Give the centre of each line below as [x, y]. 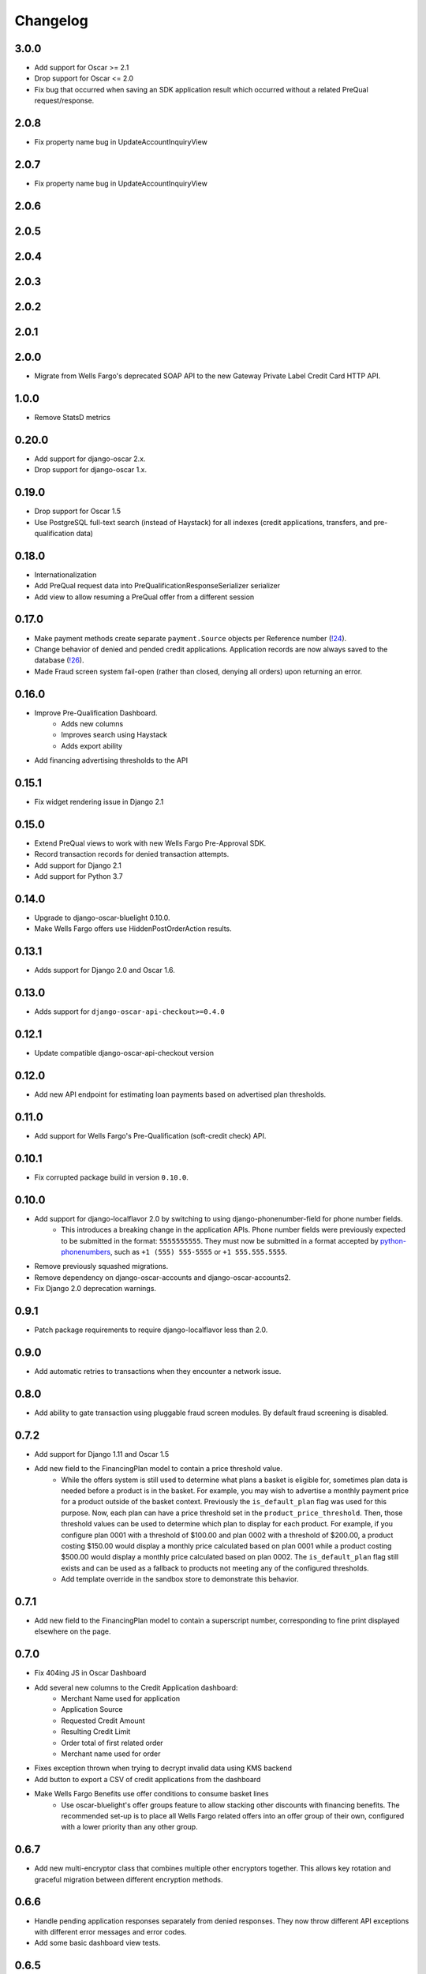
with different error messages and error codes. [110, 1931]
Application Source [92, 1709]
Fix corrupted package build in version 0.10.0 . [111, 1177]
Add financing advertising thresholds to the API [111, 760]
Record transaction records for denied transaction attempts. [132, 854]
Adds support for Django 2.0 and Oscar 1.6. [105, 970]
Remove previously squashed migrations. [101, 1267]
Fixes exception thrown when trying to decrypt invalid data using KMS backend [163, 1768]
